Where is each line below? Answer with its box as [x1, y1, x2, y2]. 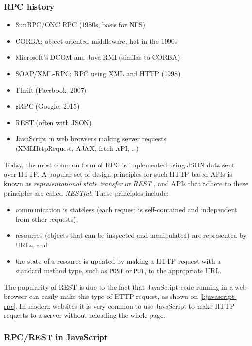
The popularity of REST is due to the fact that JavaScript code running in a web [4, 281, 247, 292]
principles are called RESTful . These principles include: [4, 188, 168, 198]
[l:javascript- [200, 291, 237, 301]
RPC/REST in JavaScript [4, 330, 108, 343]
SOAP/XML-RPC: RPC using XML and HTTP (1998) [15, 68, 181, 78]
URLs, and [15, 239, 48, 249]
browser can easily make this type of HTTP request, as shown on [4, 291, 198, 301]
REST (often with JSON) [15, 117, 92, 127]
